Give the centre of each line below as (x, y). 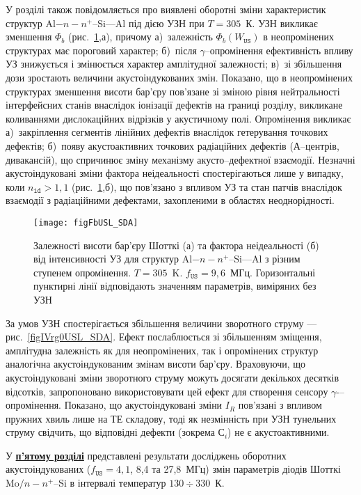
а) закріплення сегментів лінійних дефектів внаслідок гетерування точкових (167, 132)
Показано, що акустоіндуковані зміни (143, 405)
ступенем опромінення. (82, 272)
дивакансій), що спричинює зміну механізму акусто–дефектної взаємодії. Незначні (180, 159)
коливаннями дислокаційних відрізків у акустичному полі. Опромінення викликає (178, 118)
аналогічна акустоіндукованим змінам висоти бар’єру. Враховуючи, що (156, 364)
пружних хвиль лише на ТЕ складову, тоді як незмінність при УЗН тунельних (171, 418)
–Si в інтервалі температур (110, 483)
